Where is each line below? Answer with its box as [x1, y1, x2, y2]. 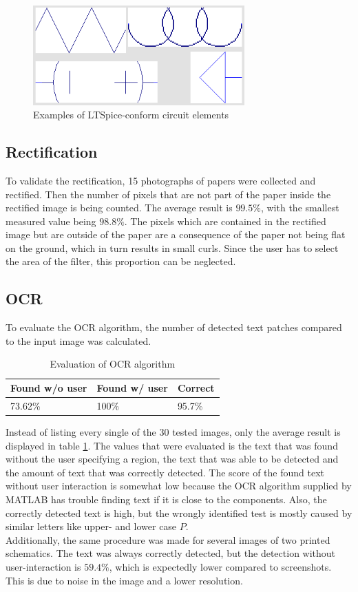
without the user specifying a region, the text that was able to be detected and [6, 452, 339, 466]
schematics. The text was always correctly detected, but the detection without [6, 546, 336, 560]
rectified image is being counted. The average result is [6, 200, 233, 215]
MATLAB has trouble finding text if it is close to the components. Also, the [6, 491, 327, 506]
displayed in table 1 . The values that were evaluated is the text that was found [6, 438, 338, 452]
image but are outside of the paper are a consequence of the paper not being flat [6, 227, 346, 242]
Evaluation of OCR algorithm [50, 357, 176, 371]
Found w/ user [96, 381, 168, 395]
